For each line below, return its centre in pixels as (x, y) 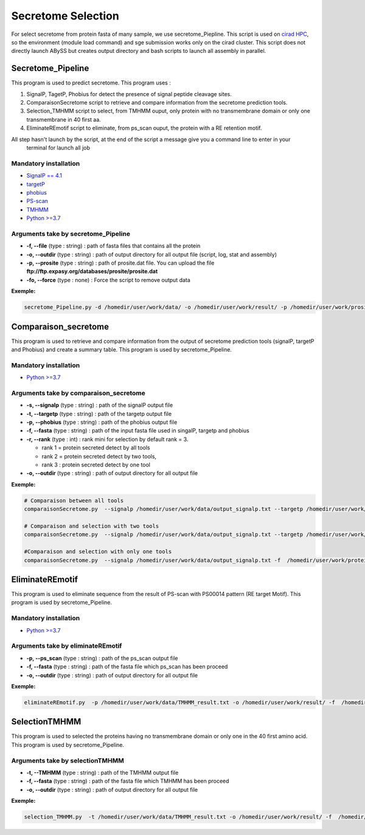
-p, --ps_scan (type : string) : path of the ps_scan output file (102, 658)
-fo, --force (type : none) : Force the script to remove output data (109, 280)
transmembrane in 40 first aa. (64, 119)
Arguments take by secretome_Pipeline (71, 234)
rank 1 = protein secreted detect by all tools (96, 448)
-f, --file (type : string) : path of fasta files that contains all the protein (113, 246)
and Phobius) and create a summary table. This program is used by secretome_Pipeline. (122, 350)
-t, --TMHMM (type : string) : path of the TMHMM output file (103, 772)
